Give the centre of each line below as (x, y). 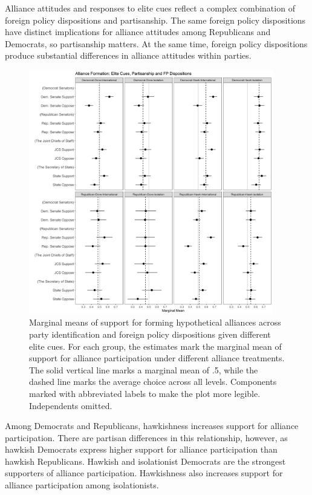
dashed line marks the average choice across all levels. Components (153, 382)
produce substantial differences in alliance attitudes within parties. (128, 55)
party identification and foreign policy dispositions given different (150, 334)
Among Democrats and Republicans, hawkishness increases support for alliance (152, 426)
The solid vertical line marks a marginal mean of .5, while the (144, 369)
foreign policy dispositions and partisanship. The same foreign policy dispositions (155, 20)
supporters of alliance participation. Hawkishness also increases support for (144, 473)
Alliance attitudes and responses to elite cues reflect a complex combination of (150, 8)
